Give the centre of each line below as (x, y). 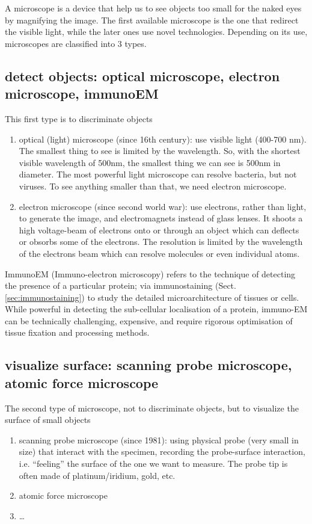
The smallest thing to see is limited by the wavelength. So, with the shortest (160, 151)
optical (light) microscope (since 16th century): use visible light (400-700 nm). (163, 139)
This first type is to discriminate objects (79, 118)
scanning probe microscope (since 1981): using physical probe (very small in (159, 439)
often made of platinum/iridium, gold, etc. (97, 475)
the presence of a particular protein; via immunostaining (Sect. (121, 285)
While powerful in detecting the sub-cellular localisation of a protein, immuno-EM (156, 309)
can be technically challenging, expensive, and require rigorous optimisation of (149, 320)
